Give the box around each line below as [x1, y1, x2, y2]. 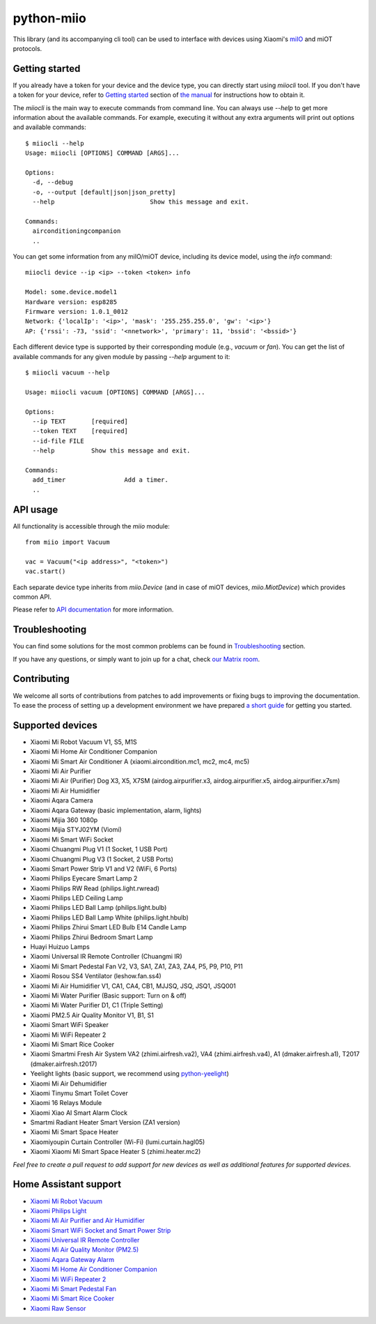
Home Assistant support [13, 1178, 122, 1190]
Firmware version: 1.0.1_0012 [25, 307, 129, 316]
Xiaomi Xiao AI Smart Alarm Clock [30, 1109, 128, 1117]
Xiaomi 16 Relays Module [30, 1099, 102, 1107]
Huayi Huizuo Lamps [30, 943, 90, 951]
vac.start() [25, 568, 66, 575]
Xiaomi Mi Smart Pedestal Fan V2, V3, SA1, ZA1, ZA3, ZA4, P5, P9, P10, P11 [30, 962, 243, 971]
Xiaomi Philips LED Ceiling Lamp [30, 894, 123, 902]
